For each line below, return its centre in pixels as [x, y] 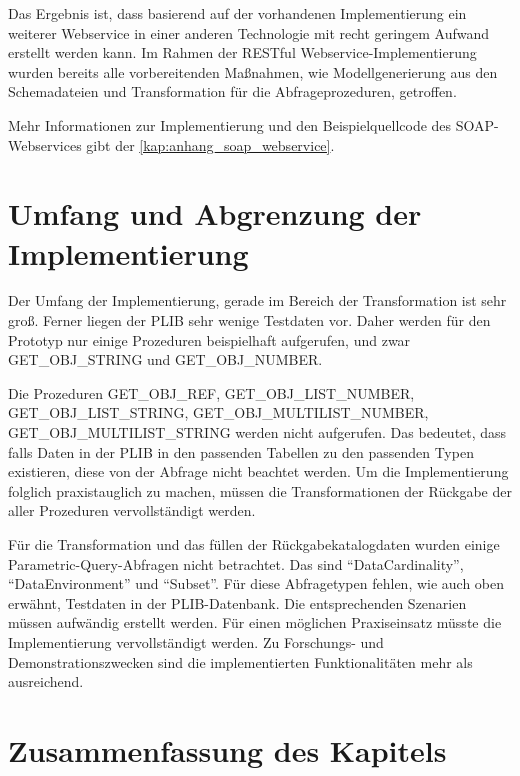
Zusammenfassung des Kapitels [227, 749]
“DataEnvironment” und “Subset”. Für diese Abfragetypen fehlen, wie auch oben [256, 583]
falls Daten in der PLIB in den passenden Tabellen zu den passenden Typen [241, 451]
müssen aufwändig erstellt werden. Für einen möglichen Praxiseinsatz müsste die [255, 622]
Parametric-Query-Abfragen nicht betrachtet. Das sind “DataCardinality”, [236, 563]
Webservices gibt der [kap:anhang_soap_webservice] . [171, 144]
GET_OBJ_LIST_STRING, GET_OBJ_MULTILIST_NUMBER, [218, 412]
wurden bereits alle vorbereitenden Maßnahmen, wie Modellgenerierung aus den [253, 71]
